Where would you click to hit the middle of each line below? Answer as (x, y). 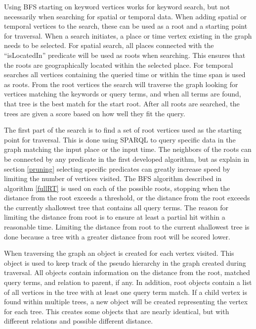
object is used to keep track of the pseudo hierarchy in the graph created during (125, 262)
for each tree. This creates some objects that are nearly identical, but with (117, 311)
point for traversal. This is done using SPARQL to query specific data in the (120, 139)
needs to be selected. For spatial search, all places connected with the (109, 45)
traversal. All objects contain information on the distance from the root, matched (127, 272)
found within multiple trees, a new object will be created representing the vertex (126, 302)
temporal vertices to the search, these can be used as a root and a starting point (126, 26)
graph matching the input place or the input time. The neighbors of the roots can (128, 149)
